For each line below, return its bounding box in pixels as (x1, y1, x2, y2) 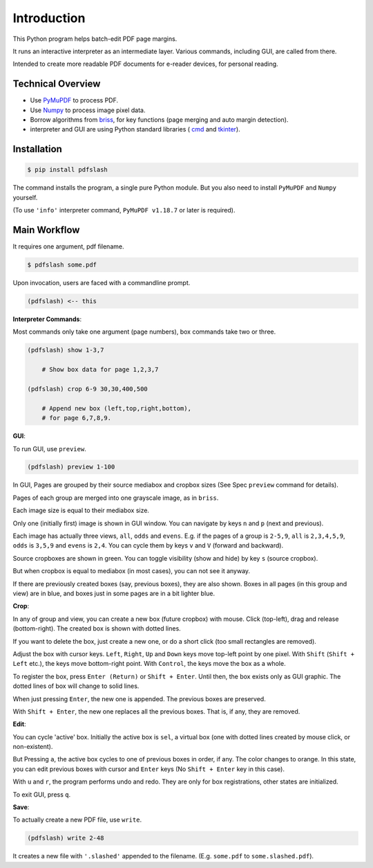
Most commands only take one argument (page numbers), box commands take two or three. (12, 327, 276, 336)
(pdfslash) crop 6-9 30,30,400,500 (27, 385, 148, 392)
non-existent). (12, 743, 53, 751)
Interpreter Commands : (12, 315, 82, 323)
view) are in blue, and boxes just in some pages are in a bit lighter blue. (12, 589, 216, 597)
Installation (12, 143, 62, 155)
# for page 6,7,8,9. (41, 414, 112, 422)
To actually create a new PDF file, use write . (12, 815, 142, 824)
